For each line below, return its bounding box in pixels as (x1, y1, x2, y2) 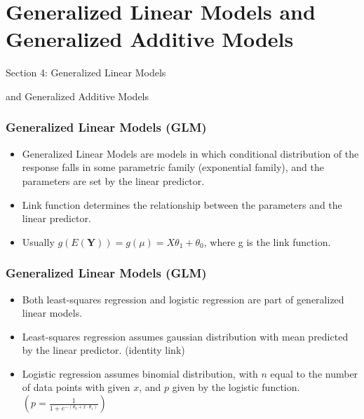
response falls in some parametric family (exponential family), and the (22, 160, 324, 174)
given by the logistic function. (172, 380, 300, 394)
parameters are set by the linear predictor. (22, 173, 205, 188)
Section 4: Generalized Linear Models (6, 65, 166, 80)
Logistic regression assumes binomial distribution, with (22, 366, 258, 380)
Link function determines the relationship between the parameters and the (22, 197, 342, 212)
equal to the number (270, 366, 358, 380)
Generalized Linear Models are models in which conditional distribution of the (22, 146, 359, 160)
